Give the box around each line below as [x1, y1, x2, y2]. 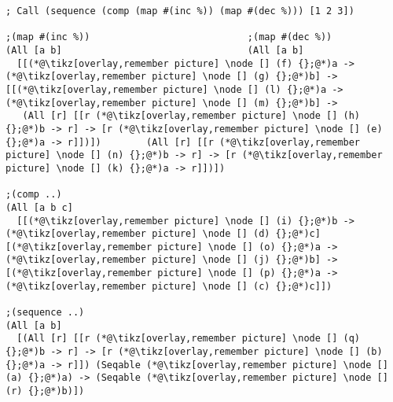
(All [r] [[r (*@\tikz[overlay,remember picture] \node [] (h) [22, 110, 361, 122]
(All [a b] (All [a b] [6, 44, 304, 56]
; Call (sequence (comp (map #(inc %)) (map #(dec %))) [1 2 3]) [6, 6, 354, 17]
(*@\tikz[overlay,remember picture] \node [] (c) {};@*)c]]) [6, 280, 332, 292]
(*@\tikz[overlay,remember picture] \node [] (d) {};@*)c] [6, 228, 321, 240]
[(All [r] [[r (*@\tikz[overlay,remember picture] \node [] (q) [17, 333, 361, 345]
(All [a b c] [6, 201, 73, 213]
